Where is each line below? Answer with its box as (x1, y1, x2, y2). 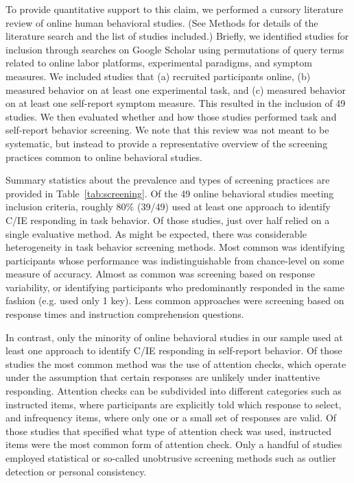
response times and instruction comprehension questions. (5, 307, 244, 321)
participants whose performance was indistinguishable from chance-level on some (5, 253, 344, 267)
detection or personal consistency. (5, 464, 147, 478)
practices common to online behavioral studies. (5, 149, 202, 164)
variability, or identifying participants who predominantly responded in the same (5, 280, 345, 294)
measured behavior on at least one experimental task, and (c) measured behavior (5, 82, 346, 97)
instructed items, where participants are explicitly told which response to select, (5, 397, 342, 411)
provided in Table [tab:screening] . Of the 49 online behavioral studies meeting (5, 186, 334, 200)
